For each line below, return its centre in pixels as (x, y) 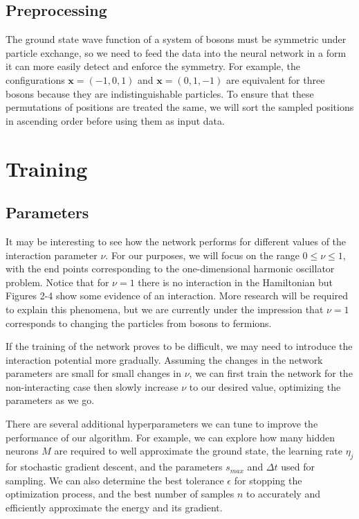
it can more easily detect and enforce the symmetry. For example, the (153, 66)
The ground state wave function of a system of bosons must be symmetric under (176, 39)
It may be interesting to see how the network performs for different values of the (176, 241)
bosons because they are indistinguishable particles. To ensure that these (160, 93)
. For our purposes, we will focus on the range (202, 255)
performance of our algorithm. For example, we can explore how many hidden (171, 437)
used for (298, 467)
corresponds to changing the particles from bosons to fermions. (139, 323)
